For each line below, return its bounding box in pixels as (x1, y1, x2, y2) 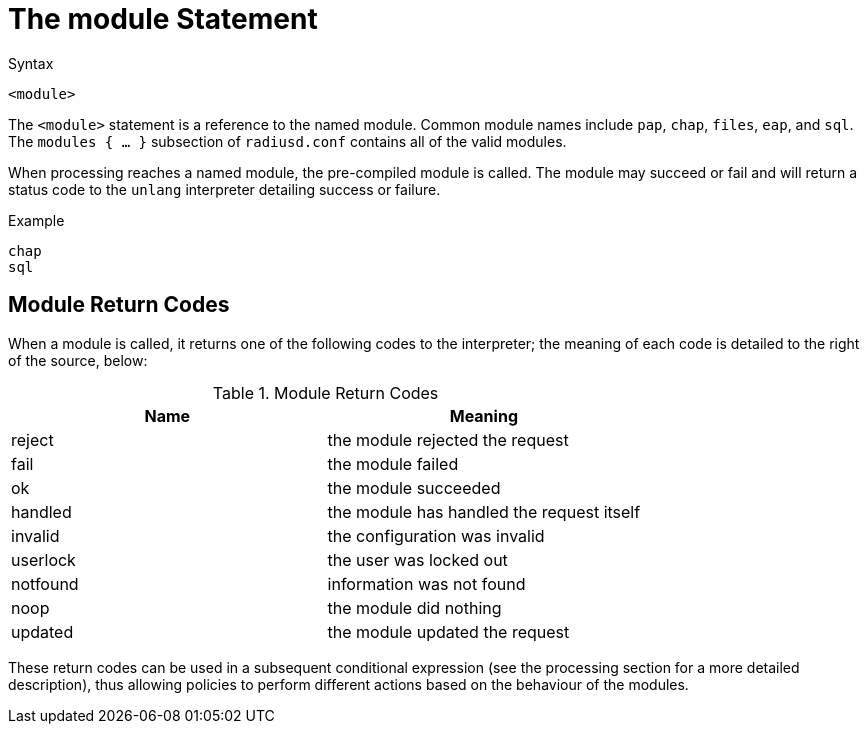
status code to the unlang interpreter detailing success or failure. (8, 180, 441, 198)
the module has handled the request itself (327, 501, 641, 522)
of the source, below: (8, 351, 148, 369)
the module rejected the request (327, 429, 569, 450)
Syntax (8, 54, 54, 72)
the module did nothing (327, 597, 502, 618)
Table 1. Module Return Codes (212, 382, 439, 403)
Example (8, 211, 65, 229)
